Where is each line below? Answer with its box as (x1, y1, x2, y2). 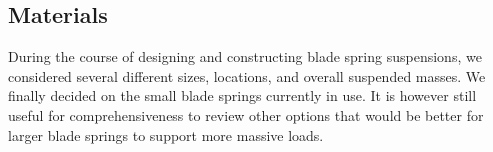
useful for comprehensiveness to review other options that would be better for (8, 104, 484, 125)
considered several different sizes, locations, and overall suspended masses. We (8, 65, 486, 86)
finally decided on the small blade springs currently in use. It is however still (8, 85, 477, 106)
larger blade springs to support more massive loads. (8, 124, 324, 145)
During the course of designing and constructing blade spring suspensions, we (8, 46, 482, 67)
